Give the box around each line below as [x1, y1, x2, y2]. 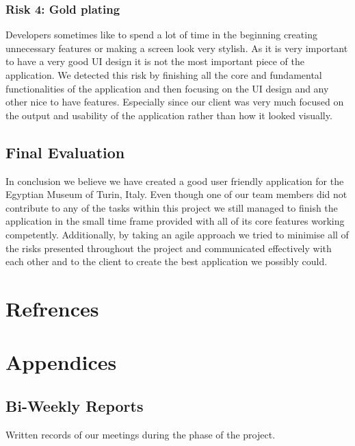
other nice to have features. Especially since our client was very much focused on [5, 95, 344, 109]
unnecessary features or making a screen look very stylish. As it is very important [5, 40, 348, 55]
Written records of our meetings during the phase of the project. [5, 427, 276, 441]
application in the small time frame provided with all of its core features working [5, 214, 345, 228]
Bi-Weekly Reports [5, 395, 144, 416]
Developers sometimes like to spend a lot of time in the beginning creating [5, 27, 317, 42]
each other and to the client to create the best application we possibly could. [5, 254, 328, 269]
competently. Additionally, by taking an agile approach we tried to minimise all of [5, 227, 349, 241]
